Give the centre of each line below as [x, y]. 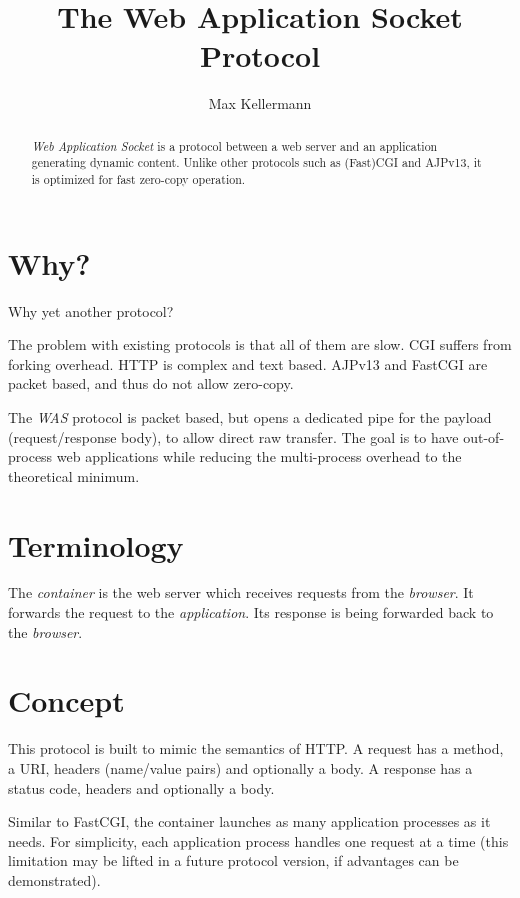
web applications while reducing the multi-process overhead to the [259, 456]
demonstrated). [54, 879]
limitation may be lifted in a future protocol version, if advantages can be [233, 860]
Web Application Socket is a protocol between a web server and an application [234, 145]
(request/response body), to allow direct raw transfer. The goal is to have [233, 436]
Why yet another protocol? [91, 310]
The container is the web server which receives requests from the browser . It [241, 592]
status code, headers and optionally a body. [141, 787]
